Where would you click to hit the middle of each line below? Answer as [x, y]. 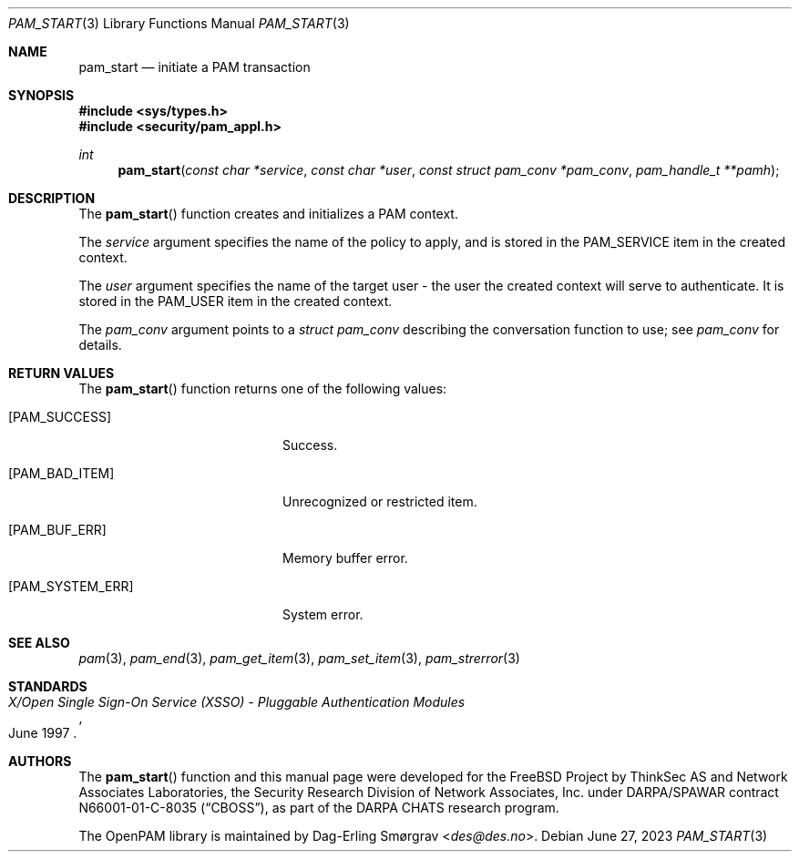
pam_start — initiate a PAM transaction [195, 67]
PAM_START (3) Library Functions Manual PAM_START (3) [179, 23]
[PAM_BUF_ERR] [57, 530]
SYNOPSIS [41, 95]
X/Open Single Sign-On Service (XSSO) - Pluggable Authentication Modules [237, 702]
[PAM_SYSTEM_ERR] [71, 586]
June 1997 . [43, 733]
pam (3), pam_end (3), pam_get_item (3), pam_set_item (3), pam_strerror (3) [299, 658]
